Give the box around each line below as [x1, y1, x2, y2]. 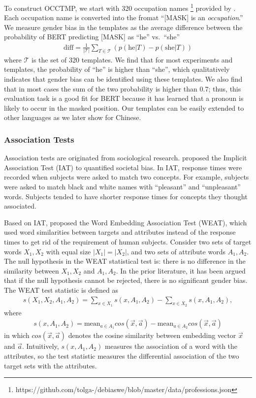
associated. [4, 201, 36, 211]
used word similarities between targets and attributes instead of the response [4, 227, 236, 237]
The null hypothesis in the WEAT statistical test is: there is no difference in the [4, 256, 246, 266]
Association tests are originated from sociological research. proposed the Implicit [4, 153, 247, 163]
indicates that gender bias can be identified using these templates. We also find [4, 74, 243, 84]
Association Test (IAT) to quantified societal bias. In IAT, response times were [4, 162, 242, 172]
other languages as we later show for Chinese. [4, 112, 141, 122]
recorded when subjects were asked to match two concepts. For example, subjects [4, 172, 249, 182]
